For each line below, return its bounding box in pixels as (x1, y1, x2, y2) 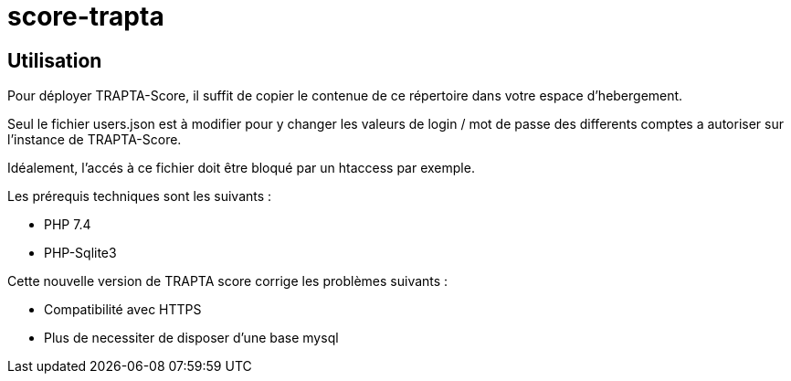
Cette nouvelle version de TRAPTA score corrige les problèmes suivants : (7, 273, 448, 290)
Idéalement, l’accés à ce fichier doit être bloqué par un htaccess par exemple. (7, 160, 475, 176)
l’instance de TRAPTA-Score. (7, 132, 182, 148)
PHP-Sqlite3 (44, 245, 117, 261)
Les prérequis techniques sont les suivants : (7, 188, 272, 205)
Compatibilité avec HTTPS (44, 302, 202, 318)
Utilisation (7, 48, 102, 72)
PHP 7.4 (44, 217, 91, 233)
